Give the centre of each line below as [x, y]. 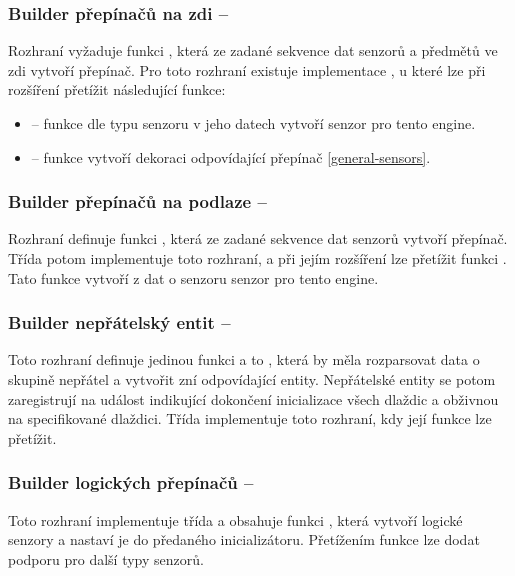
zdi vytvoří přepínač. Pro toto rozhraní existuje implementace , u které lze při [247, 69]
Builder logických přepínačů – [131, 482]
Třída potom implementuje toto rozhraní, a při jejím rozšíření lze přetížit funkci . [257, 258]
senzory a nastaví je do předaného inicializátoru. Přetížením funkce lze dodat [244, 539]
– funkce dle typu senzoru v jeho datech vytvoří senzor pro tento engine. [253, 123]
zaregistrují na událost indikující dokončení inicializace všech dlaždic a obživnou [253, 398]
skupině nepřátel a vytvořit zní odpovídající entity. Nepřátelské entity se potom [252, 379]
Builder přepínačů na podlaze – [137, 201]
